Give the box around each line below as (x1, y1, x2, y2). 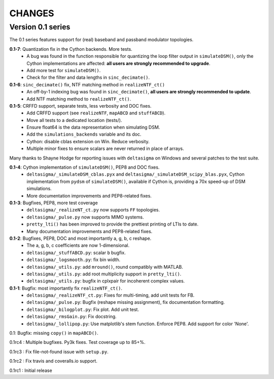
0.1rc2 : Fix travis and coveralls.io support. (9, 358, 97, 364)
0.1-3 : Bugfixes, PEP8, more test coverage (9, 200, 98, 206)
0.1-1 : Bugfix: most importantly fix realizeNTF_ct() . (9, 285, 123, 291)
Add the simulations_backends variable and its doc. (26, 131, 142, 137)
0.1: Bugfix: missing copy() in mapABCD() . (9, 330, 98, 336)
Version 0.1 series (9, 22, 71, 31)
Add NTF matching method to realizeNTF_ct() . (26, 96, 131, 102)
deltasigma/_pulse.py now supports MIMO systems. (26, 214, 144, 220)
